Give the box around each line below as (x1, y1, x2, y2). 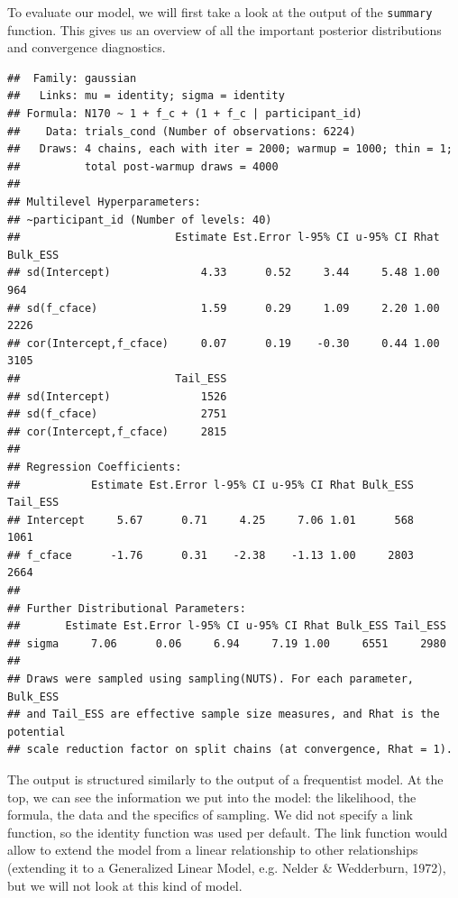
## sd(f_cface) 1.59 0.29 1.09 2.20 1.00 (7, 301, 440, 315)
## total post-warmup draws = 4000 (7, 160, 279, 173)
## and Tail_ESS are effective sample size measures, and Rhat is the (7, 708, 440, 721)
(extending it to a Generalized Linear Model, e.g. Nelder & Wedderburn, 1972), (7, 857, 446, 876)
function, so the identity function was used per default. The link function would (7, 822, 448, 841)
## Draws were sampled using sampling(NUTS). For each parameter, (7, 673, 415, 686)
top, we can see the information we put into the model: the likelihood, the (7, 787, 417, 806)
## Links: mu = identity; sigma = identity (7, 89, 285, 103)
